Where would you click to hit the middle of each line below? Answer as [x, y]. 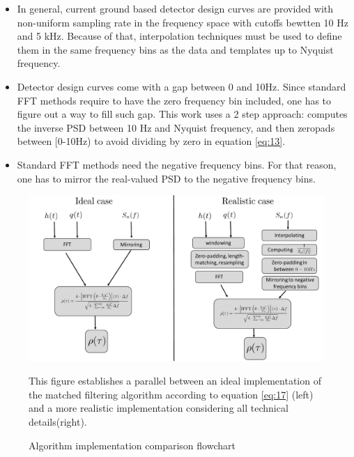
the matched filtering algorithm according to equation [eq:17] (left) [171, 394]
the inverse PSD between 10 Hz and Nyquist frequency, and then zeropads [176, 127]
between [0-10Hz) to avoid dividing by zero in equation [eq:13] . [151, 141]
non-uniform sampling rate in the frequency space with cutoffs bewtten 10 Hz [183, 22]
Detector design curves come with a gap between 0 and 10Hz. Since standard [182, 86]
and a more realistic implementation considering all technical [159, 408]
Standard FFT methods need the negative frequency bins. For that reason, [177, 164]
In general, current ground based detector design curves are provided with [175, 8]
